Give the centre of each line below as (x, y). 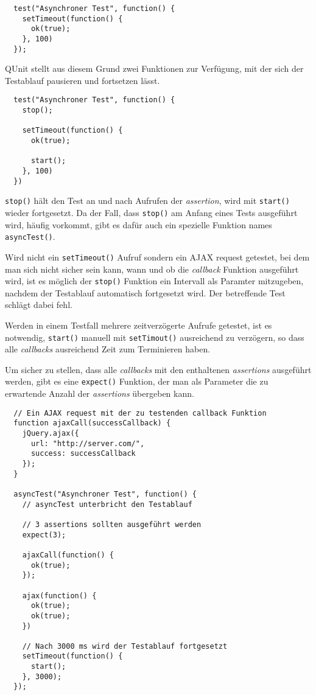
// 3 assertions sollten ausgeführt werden (112, 524)
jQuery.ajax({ (51, 434)
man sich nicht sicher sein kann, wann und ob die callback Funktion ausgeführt (152, 269)
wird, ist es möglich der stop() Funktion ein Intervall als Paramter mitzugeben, (154, 281)
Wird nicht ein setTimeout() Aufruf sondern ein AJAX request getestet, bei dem (157, 257)
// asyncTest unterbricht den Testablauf (107, 504)
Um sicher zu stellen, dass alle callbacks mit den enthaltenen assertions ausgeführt (158, 369)
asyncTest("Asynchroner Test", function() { (105, 494)
